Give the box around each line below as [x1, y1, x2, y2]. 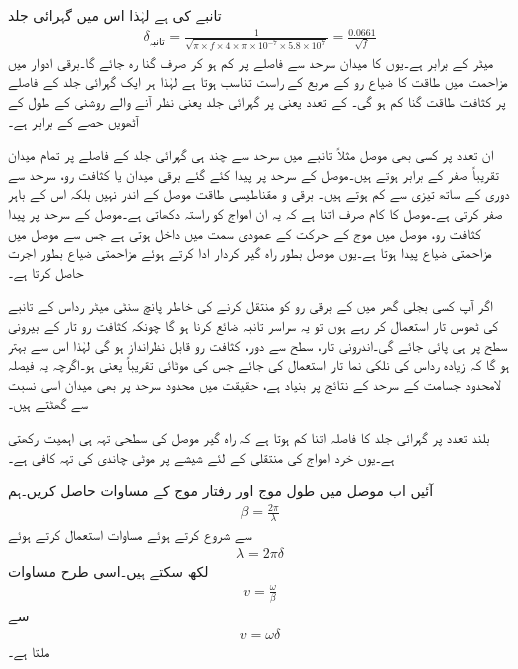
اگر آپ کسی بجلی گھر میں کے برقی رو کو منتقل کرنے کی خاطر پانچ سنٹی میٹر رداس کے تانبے [8, 295, 493, 316]
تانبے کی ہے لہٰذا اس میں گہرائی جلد [8, 5, 222, 25]
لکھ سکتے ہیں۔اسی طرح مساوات [8, 560, 209, 581]
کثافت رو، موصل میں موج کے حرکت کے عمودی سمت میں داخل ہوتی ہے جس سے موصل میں [8, 222, 481, 243]
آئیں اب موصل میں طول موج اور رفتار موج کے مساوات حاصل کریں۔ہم [8, 480, 434, 501]
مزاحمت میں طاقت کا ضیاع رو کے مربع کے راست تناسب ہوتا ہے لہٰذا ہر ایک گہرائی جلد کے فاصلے [8, 71, 508, 92]
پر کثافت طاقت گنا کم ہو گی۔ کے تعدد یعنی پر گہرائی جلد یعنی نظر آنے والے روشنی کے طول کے [8, 91, 506, 112]
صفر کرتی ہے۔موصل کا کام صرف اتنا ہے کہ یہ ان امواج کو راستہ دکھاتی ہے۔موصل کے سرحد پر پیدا [8, 203, 503, 223]
